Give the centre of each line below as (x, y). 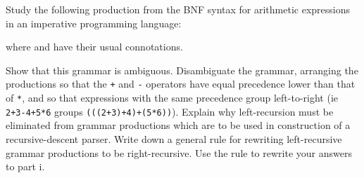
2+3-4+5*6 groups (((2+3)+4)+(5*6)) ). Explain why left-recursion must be (170, 111)
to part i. (25, 166)
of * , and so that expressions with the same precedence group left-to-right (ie (172, 98)
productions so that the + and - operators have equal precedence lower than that (181, 84)
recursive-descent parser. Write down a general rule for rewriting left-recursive (174, 138)
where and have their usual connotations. (94, 47)
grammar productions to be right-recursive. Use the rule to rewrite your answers (179, 152)
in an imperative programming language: (94, 23)
